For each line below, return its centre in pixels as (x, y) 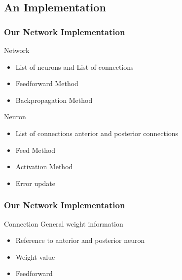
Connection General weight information (64, 223)
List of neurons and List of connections (74, 67)
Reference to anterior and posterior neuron (80, 240)
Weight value (35, 257)
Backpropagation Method (54, 100)
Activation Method (44, 166)
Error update (35, 183)
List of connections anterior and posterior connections (97, 133)
